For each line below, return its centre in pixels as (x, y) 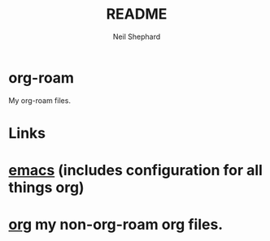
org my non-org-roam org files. (116, 225)
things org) (46, 188)
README (137, 14)
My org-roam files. (40, 100)
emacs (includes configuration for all (135, 170)
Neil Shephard (137, 37)
